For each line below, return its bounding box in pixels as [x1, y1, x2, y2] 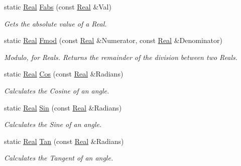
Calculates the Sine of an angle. [4, 119, 102, 129]
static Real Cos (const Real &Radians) [4, 68, 124, 79]
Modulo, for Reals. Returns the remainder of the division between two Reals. [4, 51, 238, 62]
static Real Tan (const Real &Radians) [4, 135, 124, 146]
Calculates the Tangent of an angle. [4, 152, 113, 163]
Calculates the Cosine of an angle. [4, 85, 109, 95]
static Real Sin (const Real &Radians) [4, 102, 122, 112]
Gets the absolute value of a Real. [4, 18, 107, 28]
